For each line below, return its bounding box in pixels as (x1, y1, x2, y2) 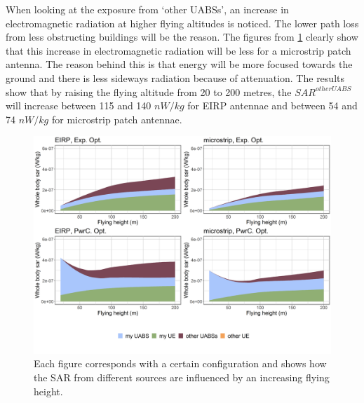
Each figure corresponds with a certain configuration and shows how (34, 356, 327, 371)
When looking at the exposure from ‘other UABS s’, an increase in (6, 2, 289, 16)
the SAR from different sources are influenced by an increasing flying (34, 370, 330, 385)
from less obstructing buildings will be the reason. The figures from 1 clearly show (6, 29, 358, 44)
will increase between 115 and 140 (6, 98, 151, 113)
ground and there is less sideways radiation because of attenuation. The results (6, 70, 344, 85)
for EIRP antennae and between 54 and (187, 98, 358, 113)
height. (34, 383, 63, 398)
